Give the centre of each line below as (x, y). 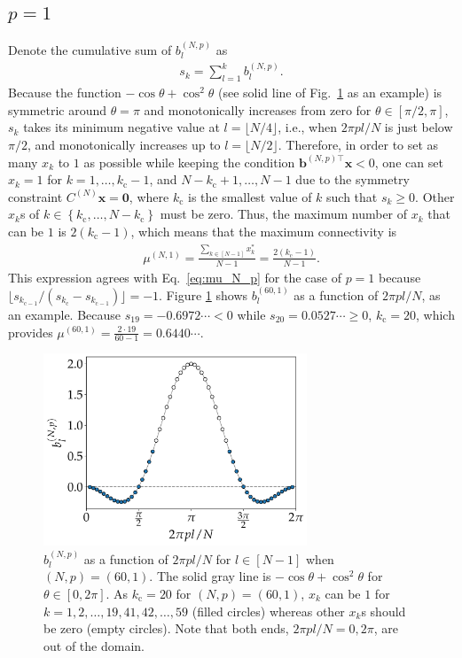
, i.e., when (308, 127)
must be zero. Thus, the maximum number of (284, 214)
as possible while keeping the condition (189, 162)
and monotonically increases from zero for (258, 109)
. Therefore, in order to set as (358, 145)
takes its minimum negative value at (121, 127)
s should (384, 611)
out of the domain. (94, 645)
